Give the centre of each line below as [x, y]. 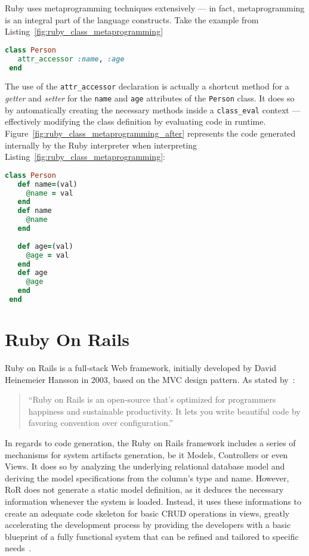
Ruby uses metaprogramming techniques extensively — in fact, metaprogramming [155, 8]
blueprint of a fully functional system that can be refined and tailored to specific [152, 536]
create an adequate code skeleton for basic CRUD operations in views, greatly [147, 513]
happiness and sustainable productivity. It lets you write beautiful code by [164, 411]
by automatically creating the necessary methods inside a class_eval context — [153, 109]
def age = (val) [45, 246]
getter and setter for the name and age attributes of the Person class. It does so [150, 98]
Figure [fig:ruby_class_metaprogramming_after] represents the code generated [150, 133]
